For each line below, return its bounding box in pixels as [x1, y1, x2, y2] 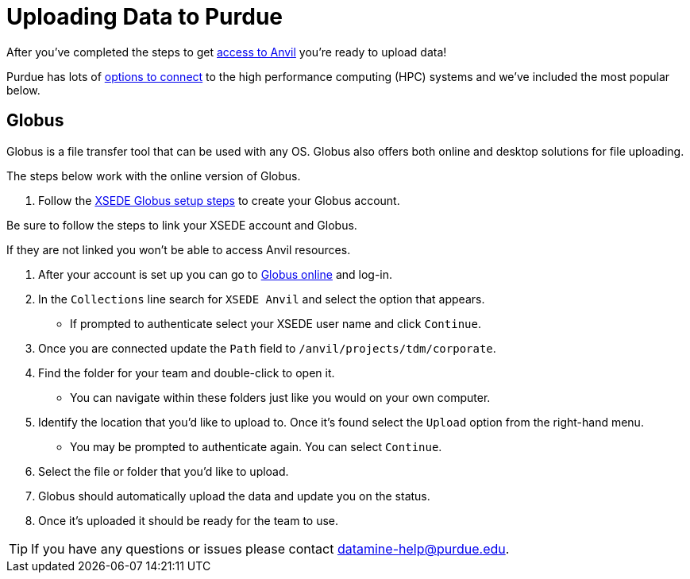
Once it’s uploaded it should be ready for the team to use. [38, 513, 339, 527]
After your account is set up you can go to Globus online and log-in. [38, 267, 393, 281]
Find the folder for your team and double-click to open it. [38, 365, 335, 380]
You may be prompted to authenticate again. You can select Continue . [70, 439, 442, 454]
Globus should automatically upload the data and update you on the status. [38, 488, 430, 503]
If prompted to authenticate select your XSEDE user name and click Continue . [70, 316, 481, 330]
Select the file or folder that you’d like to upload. [38, 464, 289, 478]
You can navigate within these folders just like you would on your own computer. [70, 390, 491, 404]
